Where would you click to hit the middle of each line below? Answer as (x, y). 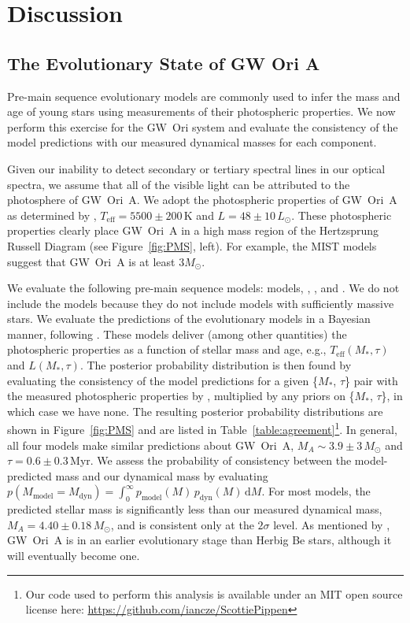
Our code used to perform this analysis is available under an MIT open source (214, 593)
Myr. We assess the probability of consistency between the (211, 460)
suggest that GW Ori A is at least (91, 261)
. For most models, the (316, 491)
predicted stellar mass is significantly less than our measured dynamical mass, (195, 509)
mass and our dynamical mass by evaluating (162, 475)
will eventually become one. (74, 556)
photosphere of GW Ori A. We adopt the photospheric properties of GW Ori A (202, 200)
